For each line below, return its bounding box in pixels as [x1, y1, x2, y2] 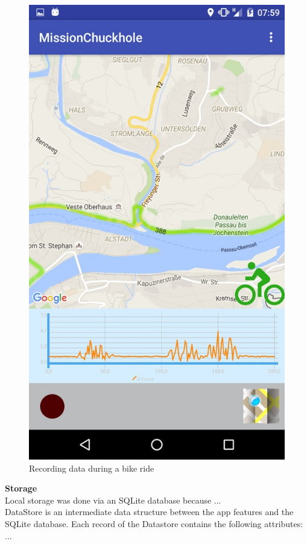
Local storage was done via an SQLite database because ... [5, 493, 221, 506]
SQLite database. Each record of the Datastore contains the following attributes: [5, 517, 303, 530]
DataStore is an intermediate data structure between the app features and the [5, 505, 294, 518]
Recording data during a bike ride [29, 461, 154, 474]
